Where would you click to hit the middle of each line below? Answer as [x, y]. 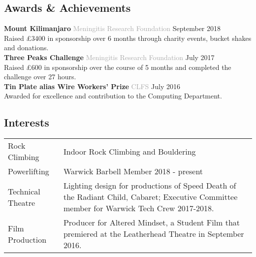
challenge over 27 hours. [40, 77]
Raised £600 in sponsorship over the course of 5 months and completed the [118, 67]
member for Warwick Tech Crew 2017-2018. [139, 208]
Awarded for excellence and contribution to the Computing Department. [113, 96]
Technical [24, 191]
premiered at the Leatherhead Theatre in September [154, 234]
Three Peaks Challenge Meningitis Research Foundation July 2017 [109, 57]
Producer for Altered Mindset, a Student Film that [152, 223]
